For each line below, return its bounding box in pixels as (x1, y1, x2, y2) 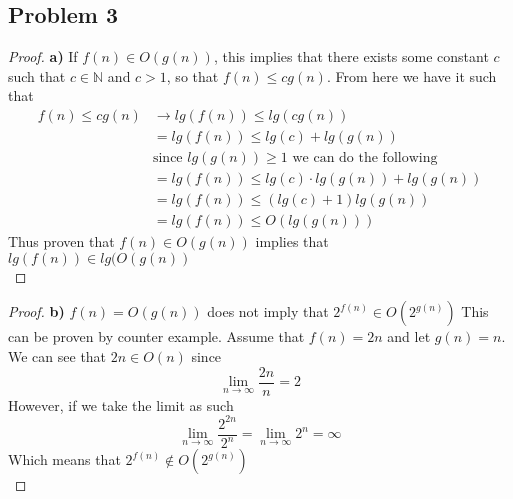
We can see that (8, 345, 107, 366)
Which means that (8, 449, 121, 470)
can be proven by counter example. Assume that (8, 326, 305, 347)
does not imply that (207, 301, 329, 322)
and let (387, 326, 431, 347)
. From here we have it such (326, 65, 497, 86)
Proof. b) (8, 301, 65, 322)
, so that (166, 65, 219, 86)
